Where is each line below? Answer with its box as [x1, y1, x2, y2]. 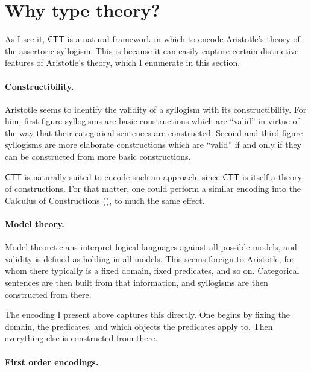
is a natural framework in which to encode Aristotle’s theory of [67, 33, 300, 45]
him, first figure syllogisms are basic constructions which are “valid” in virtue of [5, 115, 300, 127]
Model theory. [5, 218, 64, 230]
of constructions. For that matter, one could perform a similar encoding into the [5, 182, 301, 195]
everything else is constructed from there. [5, 332, 158, 344]
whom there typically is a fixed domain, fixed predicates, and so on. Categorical [5, 264, 300, 277]
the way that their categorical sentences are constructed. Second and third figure [5, 126, 303, 139]
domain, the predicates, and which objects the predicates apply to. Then [5, 320, 273, 332]
